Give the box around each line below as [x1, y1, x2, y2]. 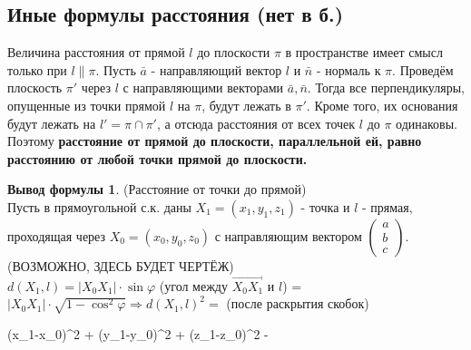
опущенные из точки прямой [7, 95, 166, 114]
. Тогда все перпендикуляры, [307, 78, 465, 97]
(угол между [159, 276, 228, 295]
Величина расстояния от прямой [7, 43, 185, 62]
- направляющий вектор [151, 60, 282, 79]
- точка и [300, 197, 350, 216]
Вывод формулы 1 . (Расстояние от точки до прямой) [7, 180, 307, 199]
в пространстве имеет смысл [285, 43, 443, 62]
